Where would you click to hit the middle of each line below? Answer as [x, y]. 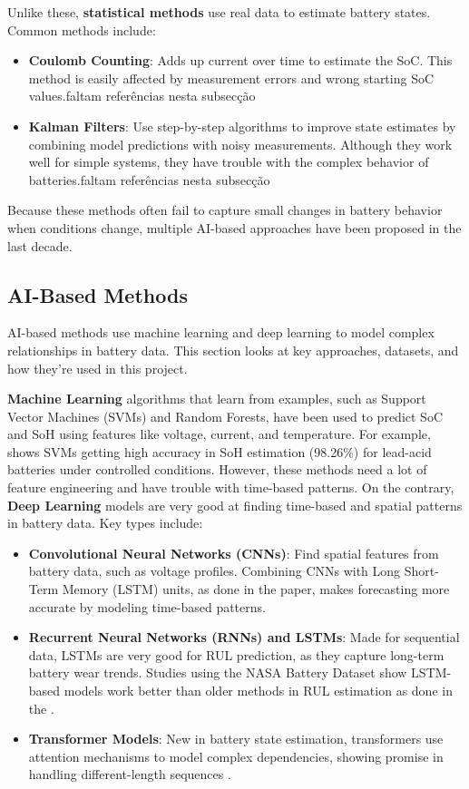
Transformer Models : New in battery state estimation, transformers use [236, 739]
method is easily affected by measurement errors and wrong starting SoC [231, 78]
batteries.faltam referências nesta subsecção [149, 179]
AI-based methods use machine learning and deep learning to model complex [221, 332]
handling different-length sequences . [130, 774]
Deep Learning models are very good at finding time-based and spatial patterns [235, 505]
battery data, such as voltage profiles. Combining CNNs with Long [215, 571]
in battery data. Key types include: [105, 523]
